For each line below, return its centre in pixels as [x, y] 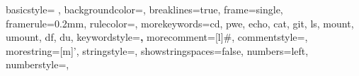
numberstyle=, [38, 64]
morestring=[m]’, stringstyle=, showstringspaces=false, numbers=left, [157, 50]
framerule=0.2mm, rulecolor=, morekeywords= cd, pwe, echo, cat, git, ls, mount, [180, 23]
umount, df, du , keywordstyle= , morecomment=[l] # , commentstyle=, [157, 37]
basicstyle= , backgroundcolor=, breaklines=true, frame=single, [144, 9]
